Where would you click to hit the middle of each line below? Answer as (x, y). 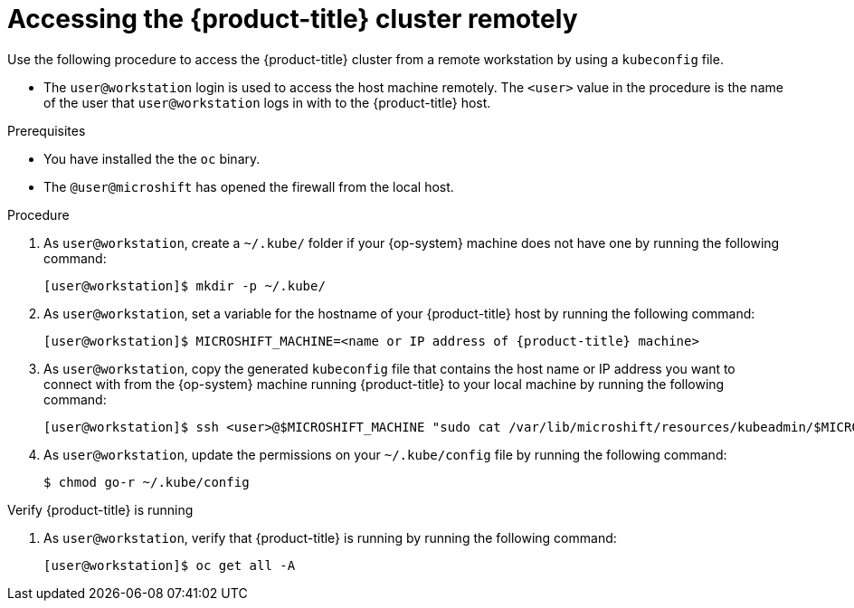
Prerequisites (47, 130)
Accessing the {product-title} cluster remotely (293, 19)
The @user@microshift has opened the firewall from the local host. (249, 186)
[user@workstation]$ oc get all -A (170, 565)
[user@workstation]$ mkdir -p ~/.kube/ (185, 285)
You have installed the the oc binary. (152, 158)
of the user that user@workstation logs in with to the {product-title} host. (267, 102)
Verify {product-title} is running (100, 509)
